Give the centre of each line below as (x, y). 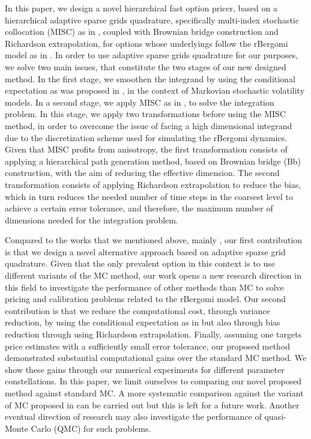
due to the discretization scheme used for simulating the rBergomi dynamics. (146, 137)
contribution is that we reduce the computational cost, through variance (137, 310)
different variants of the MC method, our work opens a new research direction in (153, 275)
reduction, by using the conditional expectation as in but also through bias (143, 322)
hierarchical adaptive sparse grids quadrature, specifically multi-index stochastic (152, 20)
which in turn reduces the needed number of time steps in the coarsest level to (149, 196)
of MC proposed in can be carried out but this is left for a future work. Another (152, 404)
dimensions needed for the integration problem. (92, 219)
